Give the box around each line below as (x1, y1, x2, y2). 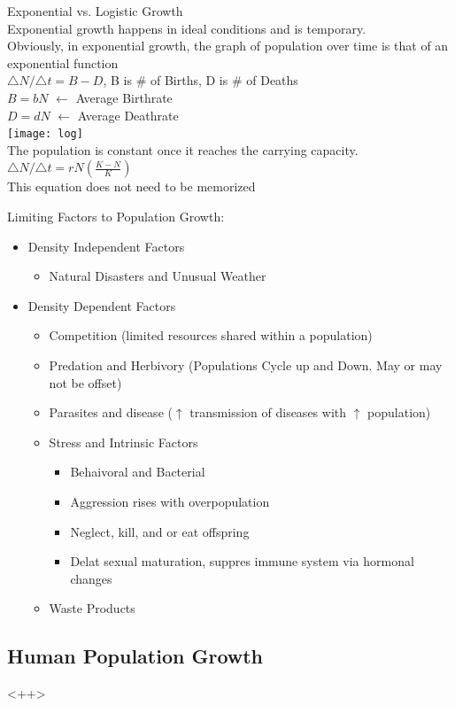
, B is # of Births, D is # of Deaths (103, 71, 298, 89)
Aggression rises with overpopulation (70, 492, 270, 510)
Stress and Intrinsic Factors (49, 432, 198, 451)
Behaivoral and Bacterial (70, 462, 205, 481)
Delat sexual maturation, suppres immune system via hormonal (70, 552, 414, 570)
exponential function (7, 53, 119, 72)
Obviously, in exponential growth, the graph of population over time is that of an (7, 36, 449, 55)
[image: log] (7, 128, 83, 141)
